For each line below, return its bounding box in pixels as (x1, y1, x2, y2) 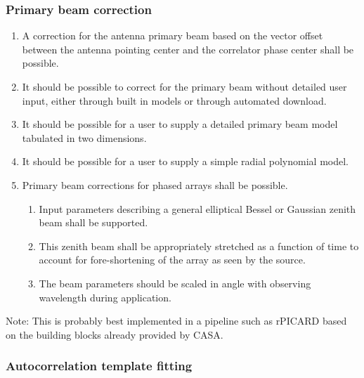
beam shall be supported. (39, 215, 148, 230)
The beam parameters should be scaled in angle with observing (39, 275, 311, 290)
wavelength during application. (39, 289, 171, 304)
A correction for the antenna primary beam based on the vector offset (22, 28, 323, 43)
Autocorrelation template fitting (6, 357, 193, 374)
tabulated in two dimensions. (22, 130, 147, 145)
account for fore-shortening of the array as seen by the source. (39, 252, 306, 267)
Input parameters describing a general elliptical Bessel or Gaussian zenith (39, 201, 356, 216)
